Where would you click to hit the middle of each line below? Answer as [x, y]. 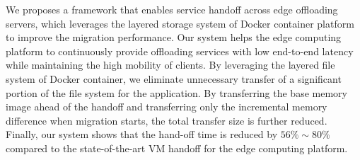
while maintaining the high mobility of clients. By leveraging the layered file [170, 65]
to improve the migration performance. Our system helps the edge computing [174, 37]
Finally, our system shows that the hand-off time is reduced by [142, 134]
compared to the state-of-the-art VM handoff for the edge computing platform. [177, 148]
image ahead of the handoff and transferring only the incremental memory [167, 107]
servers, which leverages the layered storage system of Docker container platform [180, 23]
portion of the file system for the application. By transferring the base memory [176, 92]
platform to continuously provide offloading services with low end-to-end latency [180, 51]
